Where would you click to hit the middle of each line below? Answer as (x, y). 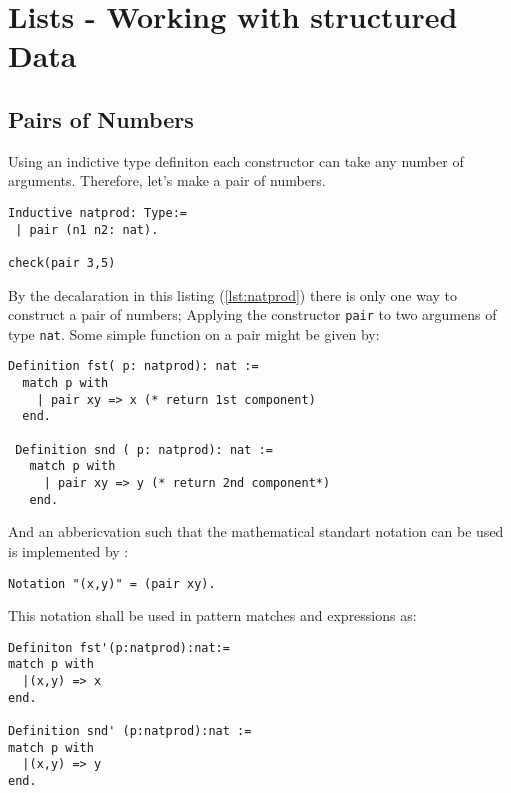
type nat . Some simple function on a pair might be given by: (194, 333)
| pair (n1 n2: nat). (87, 229)
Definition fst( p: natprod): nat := (133, 366)
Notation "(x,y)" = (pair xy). (112, 583)
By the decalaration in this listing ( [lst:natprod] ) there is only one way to (233, 294)
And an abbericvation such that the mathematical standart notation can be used (256, 531)
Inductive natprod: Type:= (97, 212)
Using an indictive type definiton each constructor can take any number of (236, 160)
